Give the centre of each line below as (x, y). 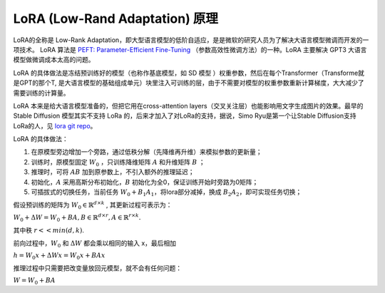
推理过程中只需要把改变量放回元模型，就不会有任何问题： (97, 268)
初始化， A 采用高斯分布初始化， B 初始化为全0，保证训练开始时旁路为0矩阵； (145, 182)
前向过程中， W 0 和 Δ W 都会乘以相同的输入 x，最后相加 (95, 244)
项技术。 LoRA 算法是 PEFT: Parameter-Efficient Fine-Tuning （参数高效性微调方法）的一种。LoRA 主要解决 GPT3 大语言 (190, 49)
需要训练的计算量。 (41, 93)
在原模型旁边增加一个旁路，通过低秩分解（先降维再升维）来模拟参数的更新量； (147, 152)
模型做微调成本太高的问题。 (54, 60)
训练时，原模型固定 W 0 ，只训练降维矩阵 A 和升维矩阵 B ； (118, 163)
